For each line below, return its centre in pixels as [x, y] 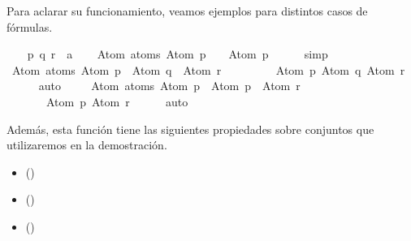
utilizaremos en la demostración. [87, 145]
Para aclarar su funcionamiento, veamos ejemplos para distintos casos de [187, 11]
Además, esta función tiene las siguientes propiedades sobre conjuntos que [190, 129]
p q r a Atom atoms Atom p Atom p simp [177, 54]
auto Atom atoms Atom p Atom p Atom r [169, 86]
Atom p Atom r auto [117, 101]
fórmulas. [30, 26]
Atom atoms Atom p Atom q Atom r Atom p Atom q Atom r [208, 69]
